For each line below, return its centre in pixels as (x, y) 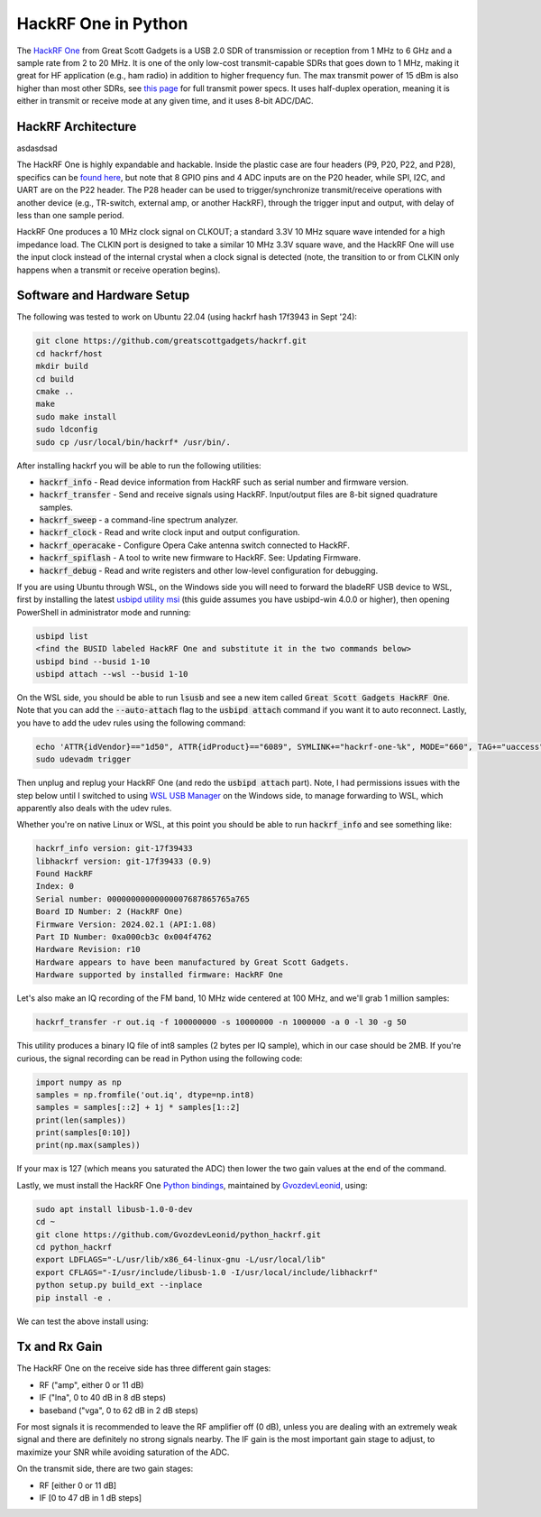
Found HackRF (64, 874)
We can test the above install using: (83, 1321)
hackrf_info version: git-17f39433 (114, 849)
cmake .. (55, 391)
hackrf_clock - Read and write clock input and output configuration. (170, 532)
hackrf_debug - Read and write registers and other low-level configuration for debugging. (209, 570)
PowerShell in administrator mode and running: (104, 612)
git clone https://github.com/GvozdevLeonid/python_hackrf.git (179, 1235)
